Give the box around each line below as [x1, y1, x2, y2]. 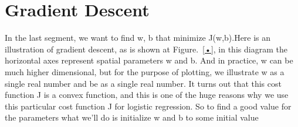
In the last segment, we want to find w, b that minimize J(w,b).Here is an [5, 31, 271, 44]
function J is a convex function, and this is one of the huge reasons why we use [5, 89, 289, 101]
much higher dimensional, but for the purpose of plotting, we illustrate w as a [5, 65, 285, 77]
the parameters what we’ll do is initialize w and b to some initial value [5, 111, 259, 124]
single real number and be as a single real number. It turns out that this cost [5, 77, 282, 89]
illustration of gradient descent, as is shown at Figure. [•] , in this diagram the [5, 43, 287, 55]
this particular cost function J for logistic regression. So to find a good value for [5, 100, 292, 112]
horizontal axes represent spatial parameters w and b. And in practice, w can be [5, 54, 293, 66]
